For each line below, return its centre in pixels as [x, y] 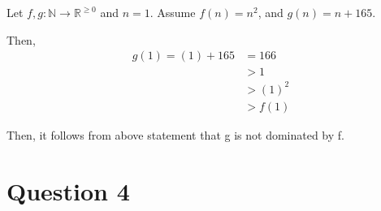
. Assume [173, 12]
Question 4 [68, 190]
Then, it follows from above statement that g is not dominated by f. [175, 134]
